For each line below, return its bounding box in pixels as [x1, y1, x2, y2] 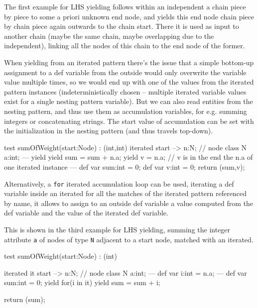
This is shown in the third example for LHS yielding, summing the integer [4, 224, 231, 234]
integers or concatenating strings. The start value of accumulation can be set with [4, 115, 254, 126]
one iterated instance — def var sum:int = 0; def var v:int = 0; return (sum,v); [4, 161, 245, 172]
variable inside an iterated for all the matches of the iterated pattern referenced [4, 188, 247, 199]
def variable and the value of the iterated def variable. [4, 207, 168, 218]
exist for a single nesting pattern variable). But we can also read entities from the [4, 96, 253, 106]
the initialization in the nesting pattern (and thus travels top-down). [4, 125, 213, 136]
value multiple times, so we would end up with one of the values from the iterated [4, 77, 254, 87]
